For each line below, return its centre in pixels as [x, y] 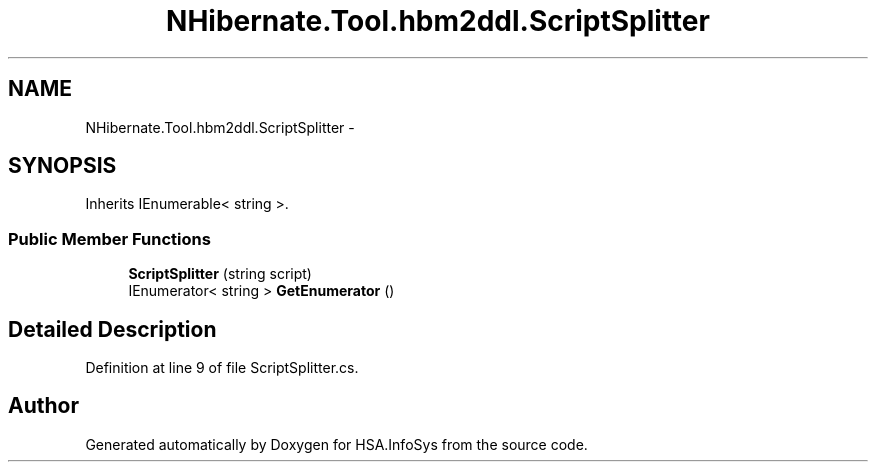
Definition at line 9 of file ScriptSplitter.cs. [222, 368]
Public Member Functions [109, 238]
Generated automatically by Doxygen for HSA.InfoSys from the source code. [336, 444]
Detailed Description [112, 329]
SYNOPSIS [62, 166]
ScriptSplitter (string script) [220, 274]
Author [43, 406]
